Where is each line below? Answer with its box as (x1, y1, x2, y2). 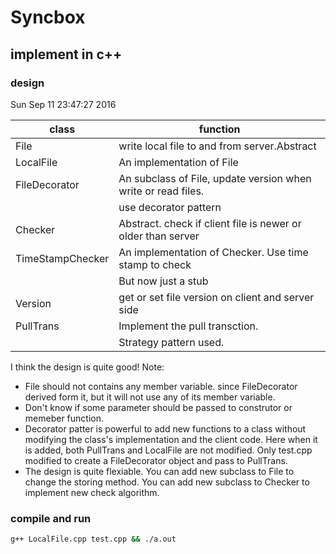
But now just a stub (118, 274, 209, 288)
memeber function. (24, 412, 104, 424)
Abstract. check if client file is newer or (118, 216, 302, 230)
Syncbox (10, 6, 86, 29)
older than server (118, 229, 200, 243)
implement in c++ (10, 46, 123, 63)
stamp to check (118, 257, 192, 271)
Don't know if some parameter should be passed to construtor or (24, 401, 293, 413)
